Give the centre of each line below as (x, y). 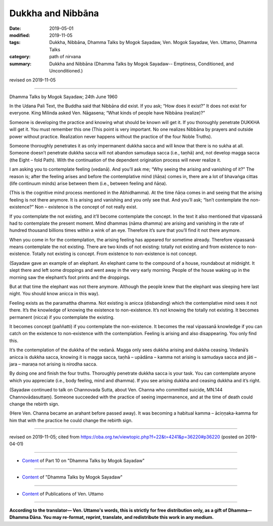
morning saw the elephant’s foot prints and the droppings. (70, 277)
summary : (20, 64)
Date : (15, 28)
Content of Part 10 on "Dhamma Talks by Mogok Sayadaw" (83, 460)
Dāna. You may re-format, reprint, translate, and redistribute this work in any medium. (122, 517)
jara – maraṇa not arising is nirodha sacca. (53, 364)
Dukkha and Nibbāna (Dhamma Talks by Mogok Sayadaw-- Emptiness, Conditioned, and (142, 64)
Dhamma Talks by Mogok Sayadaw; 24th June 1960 (63, 97)
